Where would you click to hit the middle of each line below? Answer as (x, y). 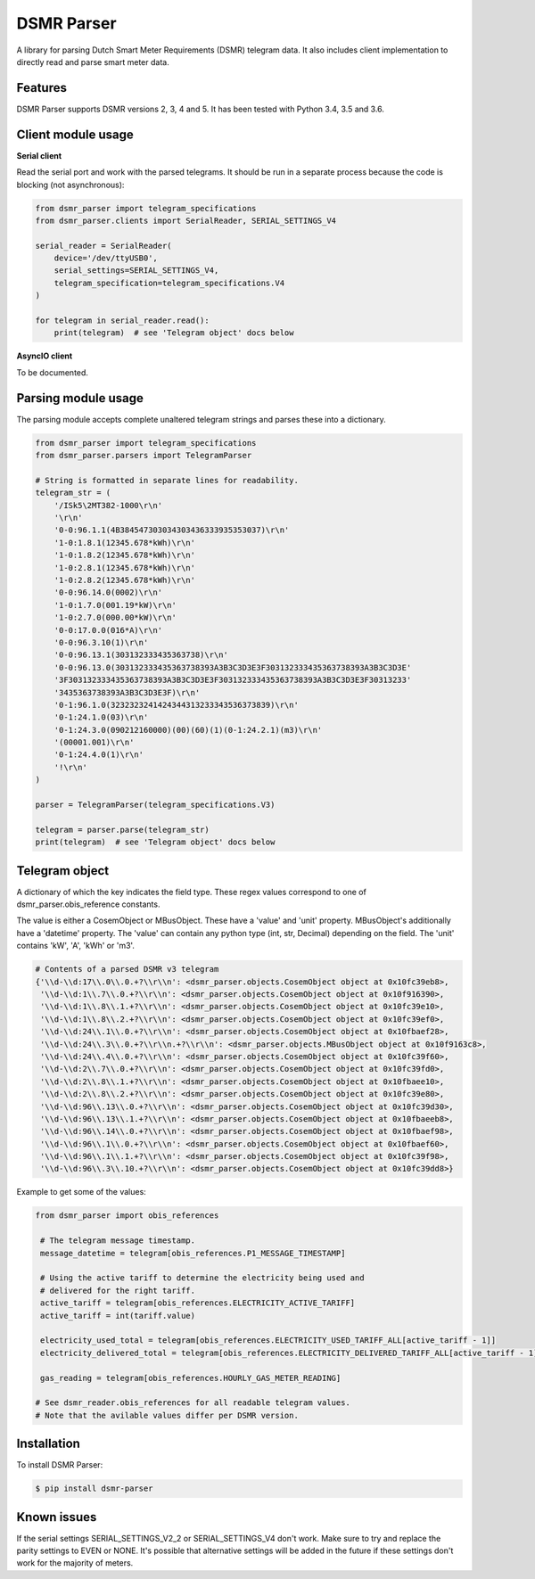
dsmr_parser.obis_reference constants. (88, 904)
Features (41, 88)
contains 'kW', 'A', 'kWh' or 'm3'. (76, 946)
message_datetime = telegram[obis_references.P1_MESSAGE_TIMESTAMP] (193, 1253)
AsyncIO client (45, 356)
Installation (48, 1444)
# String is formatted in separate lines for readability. (167, 480)
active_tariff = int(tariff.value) (118, 1316)
